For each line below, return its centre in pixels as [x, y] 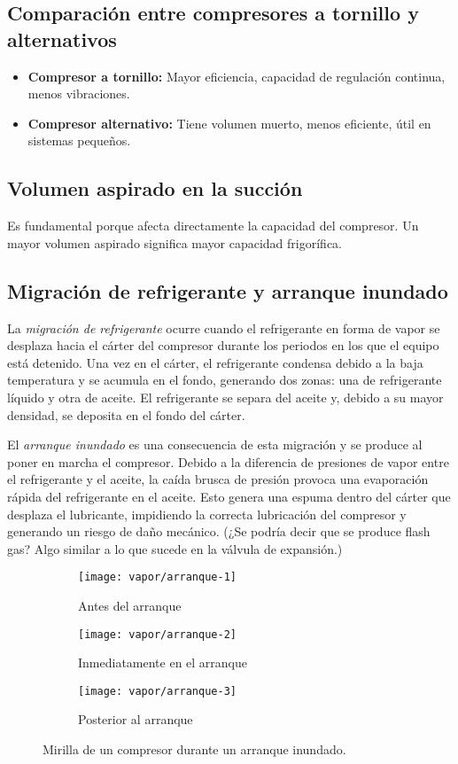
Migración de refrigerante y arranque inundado [228, 290]
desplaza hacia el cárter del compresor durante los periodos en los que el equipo [223, 345]
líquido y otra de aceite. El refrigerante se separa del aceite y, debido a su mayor [225, 397]
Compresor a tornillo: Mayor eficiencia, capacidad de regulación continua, [237, 76]
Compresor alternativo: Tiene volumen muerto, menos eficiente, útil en [229, 123]
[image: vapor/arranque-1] [157, 577]
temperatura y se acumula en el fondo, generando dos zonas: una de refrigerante [225, 380]
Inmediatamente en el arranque [163, 663]
